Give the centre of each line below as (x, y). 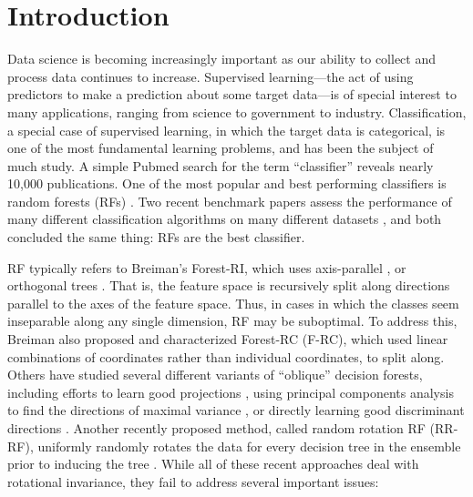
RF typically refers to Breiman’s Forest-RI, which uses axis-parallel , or (207, 267)
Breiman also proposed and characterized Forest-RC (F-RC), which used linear (228, 339)
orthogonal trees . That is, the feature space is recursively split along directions (229, 285)
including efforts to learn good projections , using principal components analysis (231, 392)
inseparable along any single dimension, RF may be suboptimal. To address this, (232, 321)
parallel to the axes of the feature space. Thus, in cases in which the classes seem (233, 303)
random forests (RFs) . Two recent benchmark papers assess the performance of (230, 201)
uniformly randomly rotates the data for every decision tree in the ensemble (249, 446)
